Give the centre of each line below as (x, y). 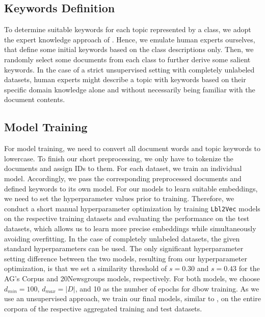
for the (249, 268)
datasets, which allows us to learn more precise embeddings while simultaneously (130, 228)
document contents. (35, 99)
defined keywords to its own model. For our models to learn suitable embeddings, (131, 188)
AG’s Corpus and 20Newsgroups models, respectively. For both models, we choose (132, 278)
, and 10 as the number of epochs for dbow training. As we (167, 288)
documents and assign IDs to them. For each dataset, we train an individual (123, 168)
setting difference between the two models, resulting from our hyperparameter (126, 258)
